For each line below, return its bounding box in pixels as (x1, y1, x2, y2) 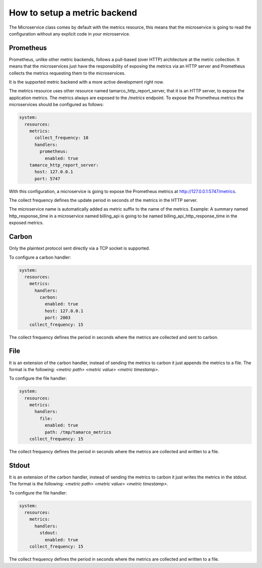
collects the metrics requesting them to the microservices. (9, 70, 126, 76)
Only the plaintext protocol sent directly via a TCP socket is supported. (9, 246, 150, 251)
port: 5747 (34, 176, 61, 181)
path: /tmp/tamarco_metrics (44, 429, 112, 435)
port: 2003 (44, 315, 71, 320)
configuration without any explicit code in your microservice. (9, 31, 131, 36)
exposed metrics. (9, 220, 44, 226)
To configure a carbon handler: (9, 254, 71, 260)
